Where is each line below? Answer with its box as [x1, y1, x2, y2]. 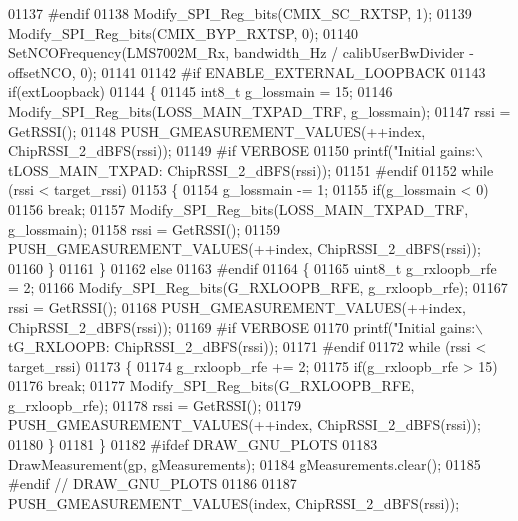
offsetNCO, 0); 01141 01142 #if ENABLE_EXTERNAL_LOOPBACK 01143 [8, 61, 486, 82]
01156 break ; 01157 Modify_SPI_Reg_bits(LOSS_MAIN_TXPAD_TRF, [8, 198, 469, 219]
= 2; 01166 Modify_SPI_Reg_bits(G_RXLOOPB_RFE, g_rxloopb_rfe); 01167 [8, 277, 508, 298]
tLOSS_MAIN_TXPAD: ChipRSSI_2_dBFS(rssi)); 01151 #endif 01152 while [8, 159, 494, 180]
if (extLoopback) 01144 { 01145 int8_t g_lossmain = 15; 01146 [8, 81, 393, 102]
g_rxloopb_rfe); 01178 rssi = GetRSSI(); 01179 [8, 394, 302, 415]
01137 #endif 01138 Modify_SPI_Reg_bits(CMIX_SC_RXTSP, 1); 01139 [8, 3, 472, 23]
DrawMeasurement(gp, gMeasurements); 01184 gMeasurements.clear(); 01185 [8, 453, 481, 474]
